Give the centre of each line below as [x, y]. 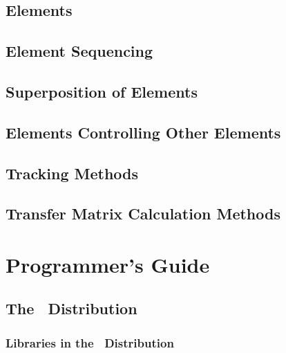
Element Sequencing [79, 51]
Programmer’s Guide [108, 264]
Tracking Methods [72, 173]
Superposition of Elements [102, 91]
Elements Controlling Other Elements [143, 132]
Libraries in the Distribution [90, 342]
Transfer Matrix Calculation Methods [143, 214]
